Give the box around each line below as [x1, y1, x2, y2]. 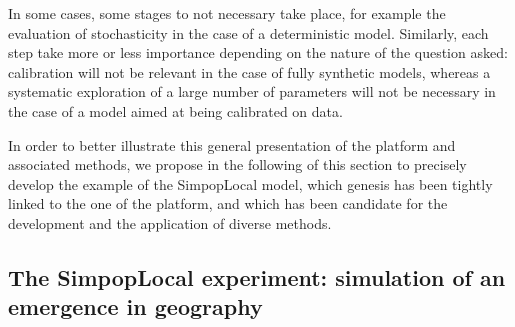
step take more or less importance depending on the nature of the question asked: [8, 42, 508, 63]
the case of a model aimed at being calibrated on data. [8, 100, 343, 121]
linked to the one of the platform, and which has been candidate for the [8, 193, 448, 214]
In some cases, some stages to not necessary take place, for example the [8, 3, 446, 23]
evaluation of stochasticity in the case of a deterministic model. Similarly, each [8, 22, 489, 43]
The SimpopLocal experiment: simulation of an [8, 261, 506, 292]
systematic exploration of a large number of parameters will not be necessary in [8, 81, 496, 102]
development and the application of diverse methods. [8, 212, 332, 233]
